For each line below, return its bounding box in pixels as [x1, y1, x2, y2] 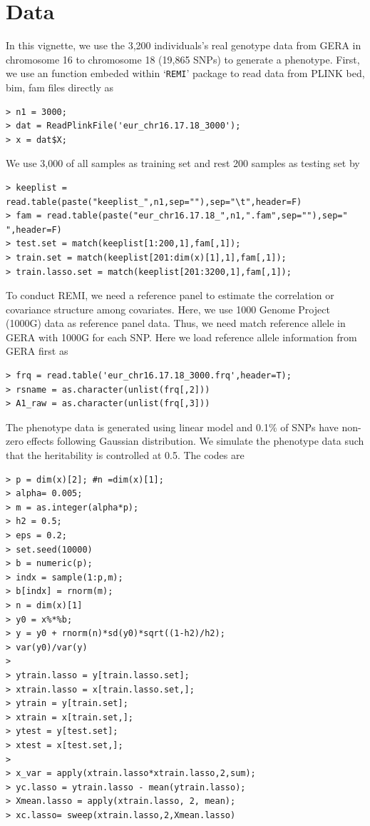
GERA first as [6, 343, 68, 358]
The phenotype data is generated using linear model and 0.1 [6, 419, 269, 434]
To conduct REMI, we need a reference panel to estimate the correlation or [6, 288, 334, 303]
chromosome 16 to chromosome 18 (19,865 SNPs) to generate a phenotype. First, [6, 51, 360, 66]
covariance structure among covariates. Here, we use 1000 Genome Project [6, 301, 330, 316]
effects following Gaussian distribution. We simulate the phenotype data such [26, 433, 364, 448]
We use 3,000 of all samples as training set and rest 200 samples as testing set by [6, 156, 360, 171]
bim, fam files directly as [6, 79, 114, 94]
